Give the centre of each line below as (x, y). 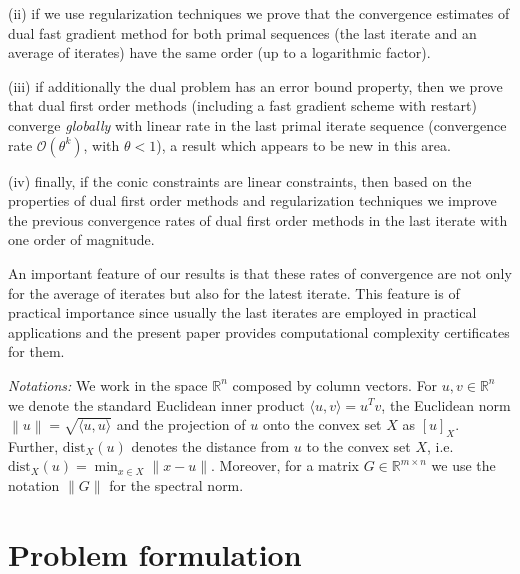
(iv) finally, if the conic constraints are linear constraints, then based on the (240, 180)
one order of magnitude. (81, 239)
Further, (33, 445)
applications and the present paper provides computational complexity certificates (259, 331)
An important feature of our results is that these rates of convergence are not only (260, 272)
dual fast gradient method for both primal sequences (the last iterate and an (242, 32)
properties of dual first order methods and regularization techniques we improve (252, 200)
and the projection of (181, 424)
